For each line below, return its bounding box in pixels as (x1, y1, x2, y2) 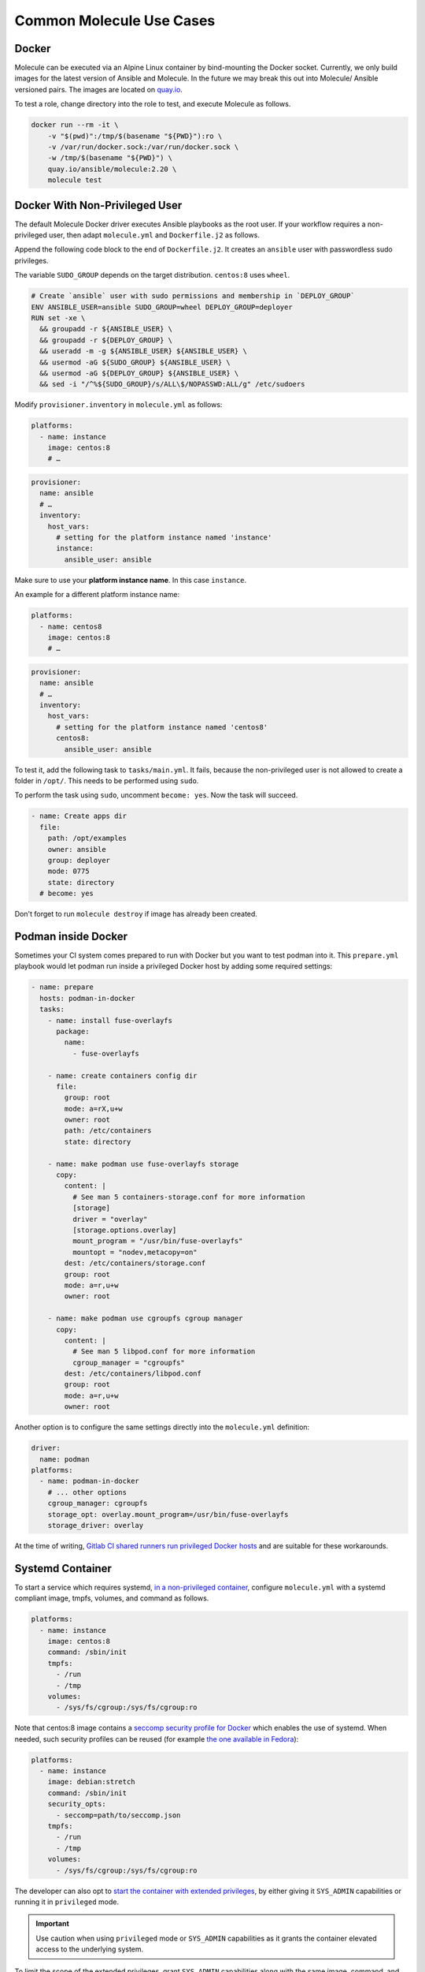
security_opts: (47, 1799, 106, 1809)
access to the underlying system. (35, 1944, 144, 1954)
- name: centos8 (39, 622, 102, 631)
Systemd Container (14, 1562, 112, 1575)
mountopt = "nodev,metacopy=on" (72, 1247, 198, 1257)
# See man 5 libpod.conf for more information (72, 1347, 256, 1356)
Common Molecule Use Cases (14, 12, 216, 29)
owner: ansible (47, 845, 106, 853)
